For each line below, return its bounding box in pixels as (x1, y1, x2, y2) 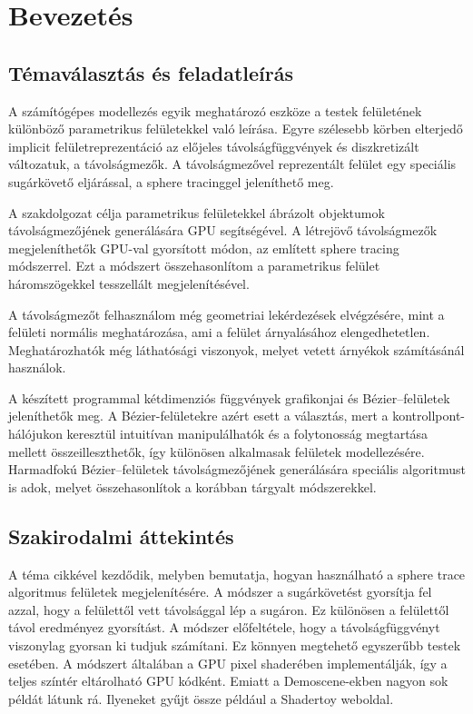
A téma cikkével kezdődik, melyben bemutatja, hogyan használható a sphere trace (8, 564, 466, 583)
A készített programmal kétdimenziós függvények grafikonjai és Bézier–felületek (8, 388, 450, 407)
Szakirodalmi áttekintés (8, 521, 234, 550)
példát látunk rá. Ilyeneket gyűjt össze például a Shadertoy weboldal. (8, 689, 394, 708)
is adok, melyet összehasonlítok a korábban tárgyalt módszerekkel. (8, 477, 377, 496)
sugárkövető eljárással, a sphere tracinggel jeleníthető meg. (8, 172, 334, 191)
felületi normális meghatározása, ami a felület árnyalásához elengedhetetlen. (8, 322, 430, 342)
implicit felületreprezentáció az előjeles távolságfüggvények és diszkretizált (8, 136, 419, 155)
